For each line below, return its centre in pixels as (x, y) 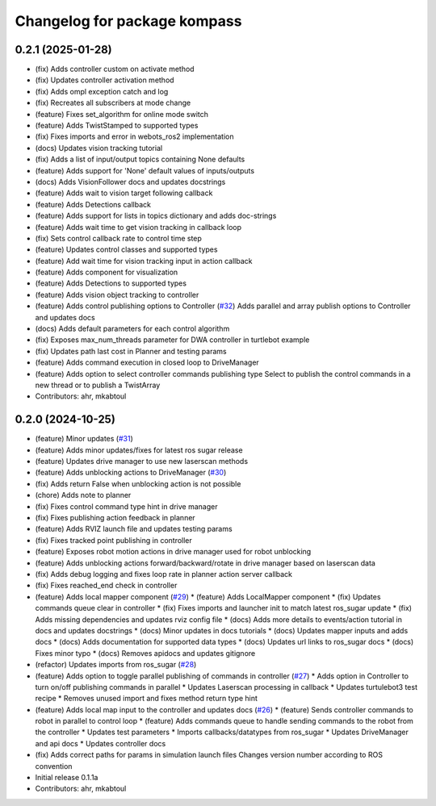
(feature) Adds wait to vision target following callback (124, 193)
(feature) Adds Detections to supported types (111, 283)
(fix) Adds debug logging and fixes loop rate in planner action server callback (163, 574)
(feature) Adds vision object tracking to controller (117, 294)
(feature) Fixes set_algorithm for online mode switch (122, 114)
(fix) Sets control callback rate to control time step (118, 238)
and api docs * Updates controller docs (101, 743)
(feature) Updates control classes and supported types (126, 249)
